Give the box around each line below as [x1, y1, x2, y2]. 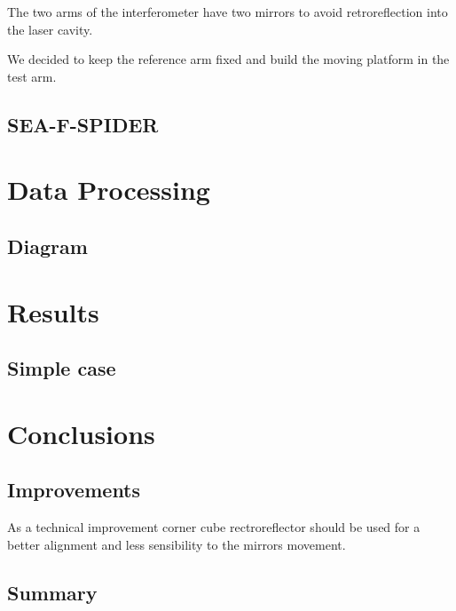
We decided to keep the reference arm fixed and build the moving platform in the [7, 50, 450, 68]
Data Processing [7, 171, 210, 208]
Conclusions [7, 415, 155, 451]
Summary [7, 578, 98, 606]
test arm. [7, 67, 57, 85]
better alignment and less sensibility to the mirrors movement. [7, 535, 346, 553]
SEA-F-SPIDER [7, 110, 159, 138]
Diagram [7, 232, 88, 259]
